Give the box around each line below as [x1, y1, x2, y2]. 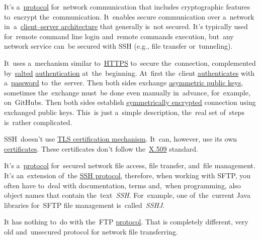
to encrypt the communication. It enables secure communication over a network [4, 11, 254, 22]
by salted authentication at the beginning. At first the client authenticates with [4, 67, 255, 78]
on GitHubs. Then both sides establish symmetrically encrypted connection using [4, 97, 256, 107]
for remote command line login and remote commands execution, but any [4, 31, 234, 41]
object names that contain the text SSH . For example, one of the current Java [4, 190, 250, 200]
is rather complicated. [4, 116, 72, 127]
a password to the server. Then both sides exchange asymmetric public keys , [4, 77, 243, 88]
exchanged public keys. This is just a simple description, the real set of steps [4, 106, 244, 117]
